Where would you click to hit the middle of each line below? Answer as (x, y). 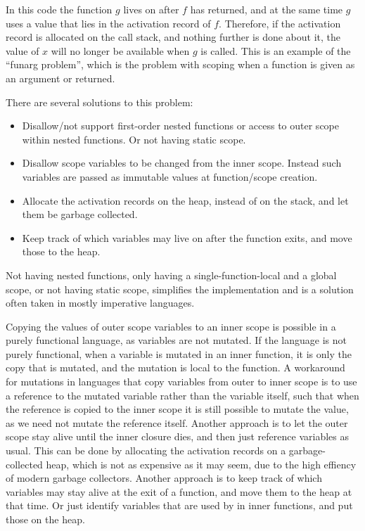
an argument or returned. (60, 78)
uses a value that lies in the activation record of (108, 23)
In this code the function (59, 9)
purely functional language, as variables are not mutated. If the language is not (176, 340)
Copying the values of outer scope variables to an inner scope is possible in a (171, 326)
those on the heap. (45, 519)
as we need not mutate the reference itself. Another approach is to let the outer (177, 422)
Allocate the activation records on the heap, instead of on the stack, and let (185, 200)
